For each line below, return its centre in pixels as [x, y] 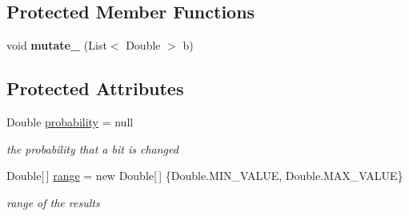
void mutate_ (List [57, 45]
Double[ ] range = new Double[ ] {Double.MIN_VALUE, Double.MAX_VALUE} [205, 176]
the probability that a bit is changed [92, 148]
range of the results [53, 202]
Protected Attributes [95, 88]
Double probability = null [70, 122]
